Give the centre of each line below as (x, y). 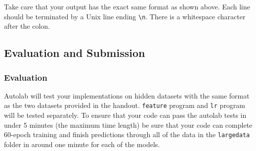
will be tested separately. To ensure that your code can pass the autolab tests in (125, 115)
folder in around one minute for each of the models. (82, 144)
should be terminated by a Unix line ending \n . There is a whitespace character (125, 16)
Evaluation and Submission (75, 53)
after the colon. (27, 26)
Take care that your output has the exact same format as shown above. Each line (127, 6)
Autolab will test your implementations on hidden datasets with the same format (127, 95)
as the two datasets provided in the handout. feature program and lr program (125, 105)
